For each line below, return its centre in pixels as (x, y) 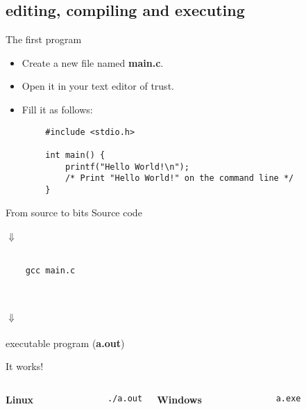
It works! (25, 366)
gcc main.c (50, 271)
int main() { (75, 155)
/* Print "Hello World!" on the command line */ (179, 178)
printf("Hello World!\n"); (127, 167)
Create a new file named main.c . (93, 62)
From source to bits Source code (74, 212)
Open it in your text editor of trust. (98, 86)
